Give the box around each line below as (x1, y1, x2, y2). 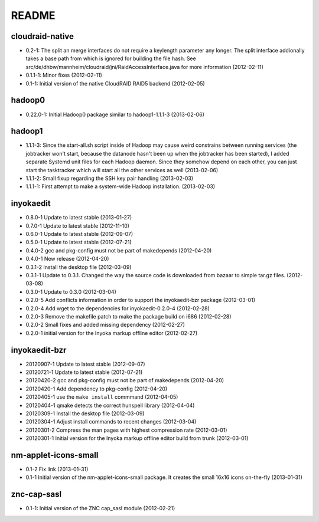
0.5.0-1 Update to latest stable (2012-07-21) (25, 239, 132, 246)
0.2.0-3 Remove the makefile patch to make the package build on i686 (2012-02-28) (25, 313, 232, 320)
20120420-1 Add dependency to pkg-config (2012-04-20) (25, 385, 168, 392)
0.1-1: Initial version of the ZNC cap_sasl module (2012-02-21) (25, 505, 175, 512)
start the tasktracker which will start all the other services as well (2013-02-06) (25, 166, 219, 173)
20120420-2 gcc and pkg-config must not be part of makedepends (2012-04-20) (25, 377, 224, 384)
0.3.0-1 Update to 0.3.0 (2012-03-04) (25, 288, 116, 295)
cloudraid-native (11, 31, 74, 41)
